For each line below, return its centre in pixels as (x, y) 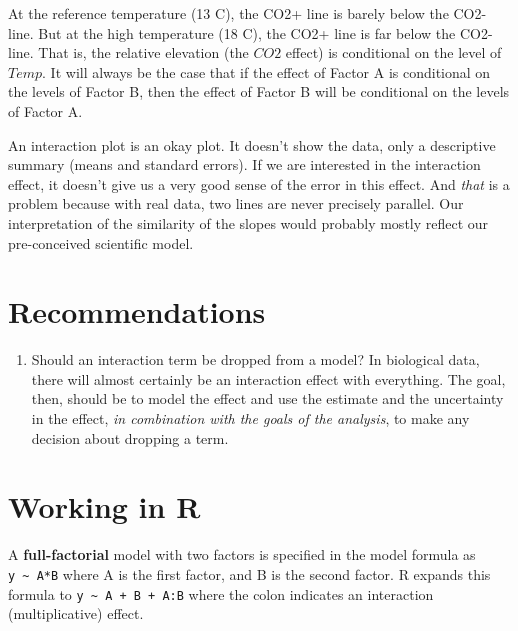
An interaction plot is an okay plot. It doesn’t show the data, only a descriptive (252, 144)
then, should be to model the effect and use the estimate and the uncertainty (267, 398)
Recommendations (137, 311)
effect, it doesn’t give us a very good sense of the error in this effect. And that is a (259, 183)
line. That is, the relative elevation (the (128, 52)
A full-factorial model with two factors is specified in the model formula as (242, 554)
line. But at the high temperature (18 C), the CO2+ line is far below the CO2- (250, 32)
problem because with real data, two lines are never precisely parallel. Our (236, 203)
